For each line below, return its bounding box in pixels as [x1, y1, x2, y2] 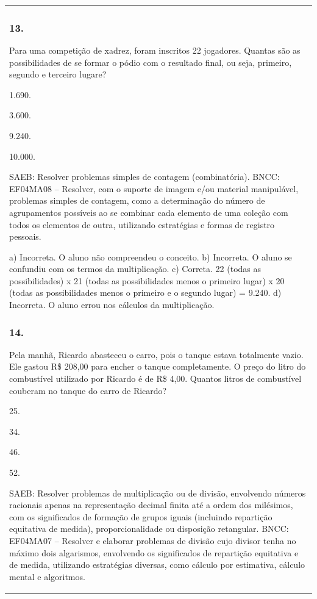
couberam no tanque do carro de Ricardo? [9, 384, 167, 396]
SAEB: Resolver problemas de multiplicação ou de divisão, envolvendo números [9, 486, 306, 499]
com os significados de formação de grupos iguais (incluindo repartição [9, 510, 272, 523]
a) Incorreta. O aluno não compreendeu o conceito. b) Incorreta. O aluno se [9, 250, 292, 263]
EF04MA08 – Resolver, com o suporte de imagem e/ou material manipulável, [9, 182, 299, 195]
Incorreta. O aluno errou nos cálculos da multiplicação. [9, 298, 215, 311]
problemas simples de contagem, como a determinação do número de [9, 194, 265, 207]
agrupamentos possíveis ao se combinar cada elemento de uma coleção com [9, 206, 288, 218]
